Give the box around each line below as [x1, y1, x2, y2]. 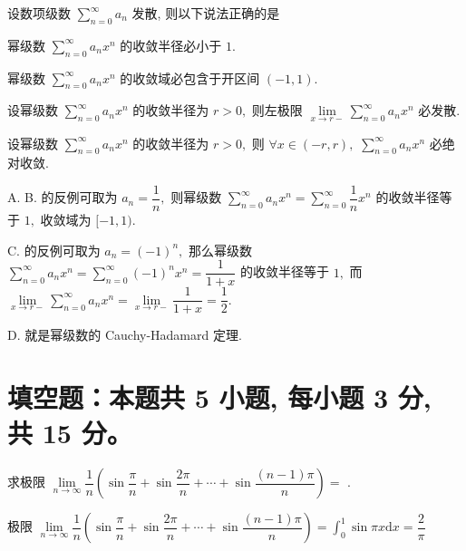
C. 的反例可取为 [7, 240, 101, 259]
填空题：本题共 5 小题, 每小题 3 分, [7, 379, 432, 416]
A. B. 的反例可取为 [7, 188, 118, 207]
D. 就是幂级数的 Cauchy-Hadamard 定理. [7, 325, 242, 344]
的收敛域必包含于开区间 [120, 68, 260, 87]
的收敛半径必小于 [120, 35, 222, 54]
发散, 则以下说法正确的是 [131, 4, 280, 22]
